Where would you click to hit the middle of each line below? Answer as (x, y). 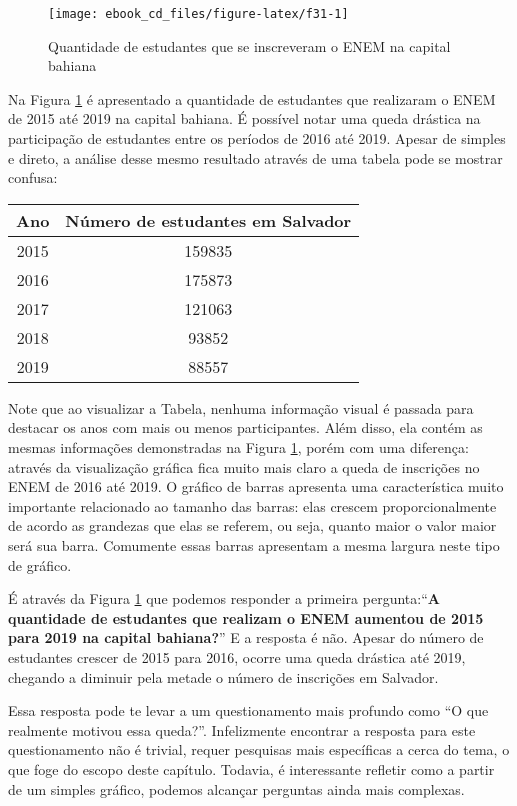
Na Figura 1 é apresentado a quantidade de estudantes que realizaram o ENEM (252, 98)
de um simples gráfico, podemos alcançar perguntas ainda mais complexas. (236, 788)
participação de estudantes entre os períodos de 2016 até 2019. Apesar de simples (257, 138)
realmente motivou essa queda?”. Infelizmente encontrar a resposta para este (242, 729)
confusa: (33, 177)
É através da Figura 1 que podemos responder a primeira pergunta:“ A (224, 598)
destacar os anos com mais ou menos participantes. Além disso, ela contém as (245, 427)
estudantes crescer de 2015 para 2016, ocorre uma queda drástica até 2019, (237, 656)
